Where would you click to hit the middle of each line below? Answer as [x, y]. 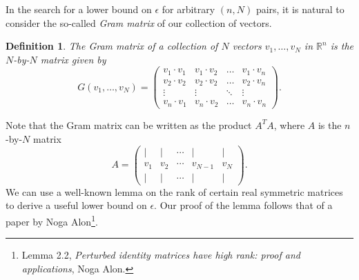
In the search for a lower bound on [79, 9]
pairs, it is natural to [300, 9]
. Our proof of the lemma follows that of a [243, 205]
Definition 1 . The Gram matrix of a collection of [112, 46]
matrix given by [73, 59]
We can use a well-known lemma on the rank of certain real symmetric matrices [174, 191]
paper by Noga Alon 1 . [52, 220]
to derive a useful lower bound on [76, 205]
